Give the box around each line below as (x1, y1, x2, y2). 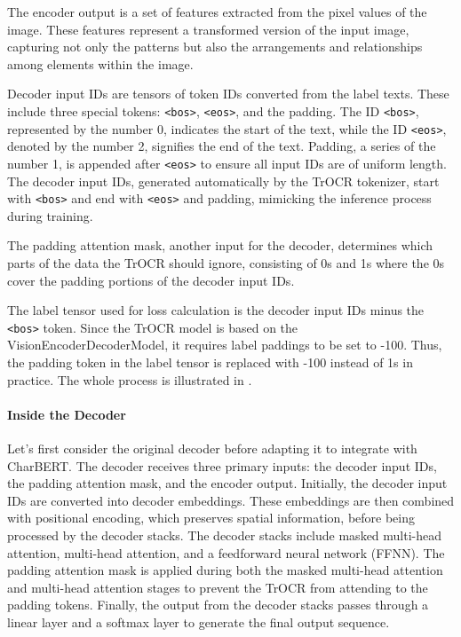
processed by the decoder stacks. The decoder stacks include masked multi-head (7, 525, 442, 544)
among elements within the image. (7, 54, 194, 73)
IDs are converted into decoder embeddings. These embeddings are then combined (7, 491, 455, 509)
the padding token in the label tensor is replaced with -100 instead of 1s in (7, 353, 413, 371)
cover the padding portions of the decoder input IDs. (7, 271, 295, 289)
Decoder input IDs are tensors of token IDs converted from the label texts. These (7, 84, 449, 103)
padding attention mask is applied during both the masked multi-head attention (7, 561, 443, 579)
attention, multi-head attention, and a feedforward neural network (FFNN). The (7, 543, 445, 562)
